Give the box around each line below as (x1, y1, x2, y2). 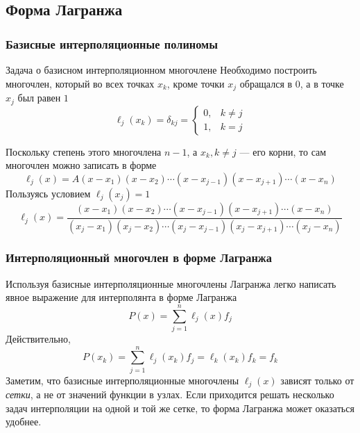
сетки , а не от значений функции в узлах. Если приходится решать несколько (6, 387, 334, 402)
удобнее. (6, 414, 42, 429)
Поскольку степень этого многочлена (6, 144, 162, 158)
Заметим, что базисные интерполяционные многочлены (6, 373, 239, 387)
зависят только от (280, 373, 354, 387)
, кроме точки (166, 76, 225, 90)
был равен (17, 90, 61, 105)
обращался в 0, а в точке (239, 76, 344, 90)
